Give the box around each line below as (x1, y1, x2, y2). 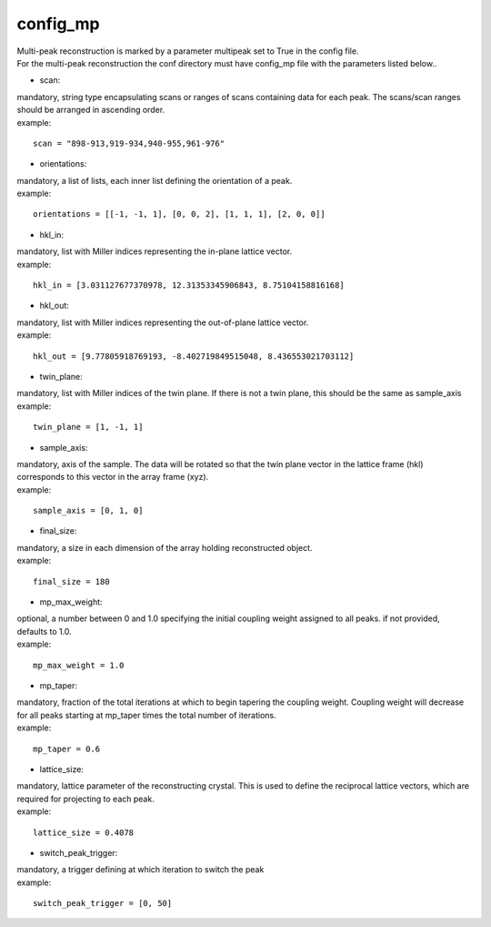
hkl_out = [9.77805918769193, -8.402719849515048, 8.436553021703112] (33, 351, 355, 362)
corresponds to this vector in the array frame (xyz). (16, 472, 209, 483)
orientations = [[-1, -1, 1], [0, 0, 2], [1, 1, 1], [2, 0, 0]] (33, 209, 326, 219)
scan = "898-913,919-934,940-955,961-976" (33, 138, 225, 148)
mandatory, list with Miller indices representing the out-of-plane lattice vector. (16, 317, 309, 328)
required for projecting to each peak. (16, 793, 155, 804)
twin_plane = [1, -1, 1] (33, 422, 144, 433)
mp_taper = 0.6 (33, 743, 101, 754)
